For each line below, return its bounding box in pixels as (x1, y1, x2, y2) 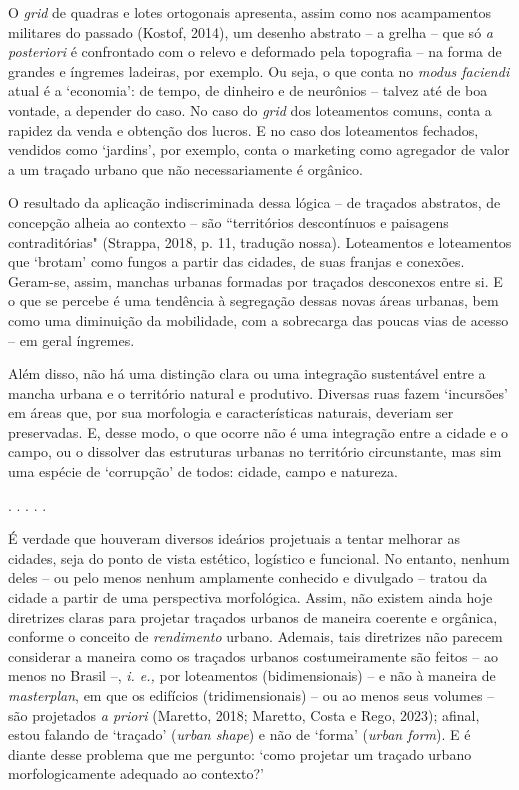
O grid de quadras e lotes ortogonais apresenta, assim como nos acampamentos (8, 2, 491, 22)
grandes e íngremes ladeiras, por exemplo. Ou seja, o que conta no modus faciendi (8, 60, 510, 81)
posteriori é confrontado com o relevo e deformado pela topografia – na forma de (8, 41, 502, 62)
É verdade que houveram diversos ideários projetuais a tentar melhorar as (8, 528, 461, 549)
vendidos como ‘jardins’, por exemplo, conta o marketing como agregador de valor (8, 139, 510, 160)
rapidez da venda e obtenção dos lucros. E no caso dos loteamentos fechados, (8, 119, 479, 140)
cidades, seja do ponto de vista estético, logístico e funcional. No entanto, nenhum (8, 547, 510, 568)
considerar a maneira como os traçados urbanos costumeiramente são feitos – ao (8, 645, 498, 666)
